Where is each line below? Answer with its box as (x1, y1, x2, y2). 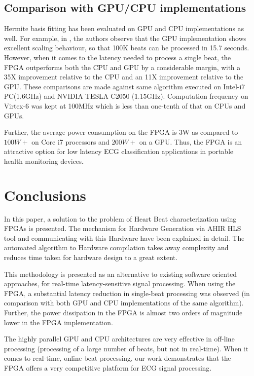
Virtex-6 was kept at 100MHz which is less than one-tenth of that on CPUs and (4, 100, 246, 111)
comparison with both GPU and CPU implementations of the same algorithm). (4, 298, 244, 308)
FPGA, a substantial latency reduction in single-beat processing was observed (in (4, 288, 250, 298)
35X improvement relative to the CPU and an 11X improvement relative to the (4, 72, 244, 82)
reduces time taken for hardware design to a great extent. (4, 252, 178, 263)
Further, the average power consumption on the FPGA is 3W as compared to (4, 127, 238, 137)
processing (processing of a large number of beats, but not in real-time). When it (4, 343, 249, 353)
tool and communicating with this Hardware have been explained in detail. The (4, 232, 245, 243)
